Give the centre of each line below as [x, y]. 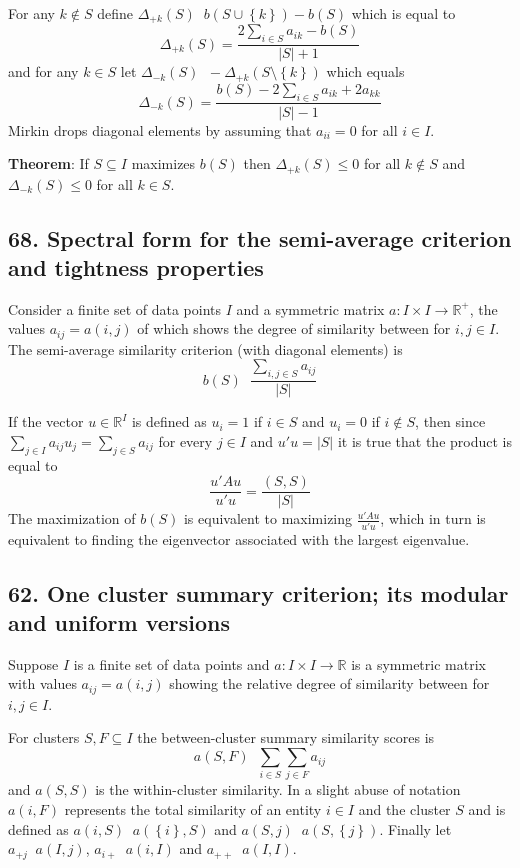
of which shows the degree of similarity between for [294, 328]
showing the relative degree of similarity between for [329, 683]
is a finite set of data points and [171, 663]
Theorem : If [48, 163]
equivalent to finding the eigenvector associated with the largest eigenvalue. [239, 538]
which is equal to [403, 13]
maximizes [163, 163]
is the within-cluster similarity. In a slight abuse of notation [278, 789]
